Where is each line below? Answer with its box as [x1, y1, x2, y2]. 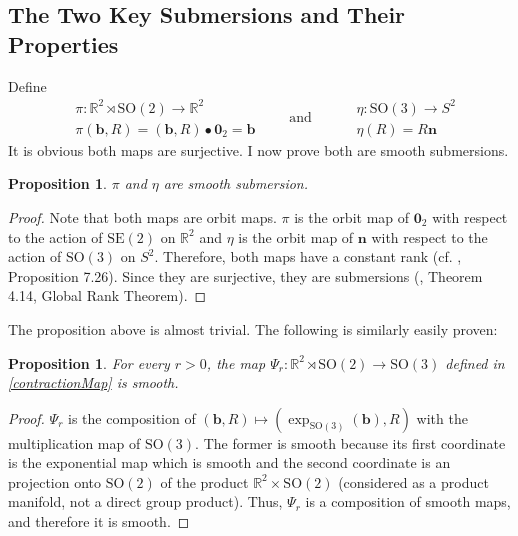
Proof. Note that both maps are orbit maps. [8, 206, 277, 227]
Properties [8, 28, 119, 59]
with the [416, 407, 468, 428]
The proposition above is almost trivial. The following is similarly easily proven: [8, 318, 498, 339]
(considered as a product [338, 471, 489, 492]
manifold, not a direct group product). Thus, [8, 491, 283, 512]
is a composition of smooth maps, [305, 491, 511, 512]
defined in [445, 352, 505, 373]
